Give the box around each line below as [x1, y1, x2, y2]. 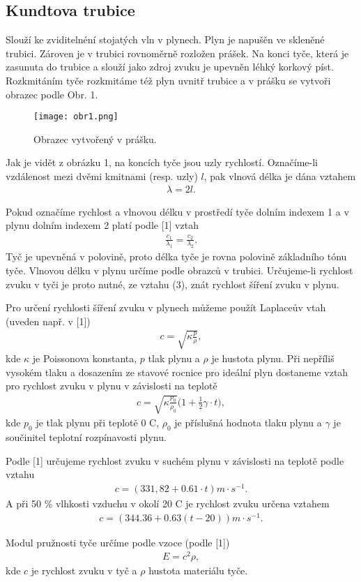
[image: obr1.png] [33, 112, 118, 122]
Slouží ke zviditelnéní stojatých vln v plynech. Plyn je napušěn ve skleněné [6, 32, 325, 47]
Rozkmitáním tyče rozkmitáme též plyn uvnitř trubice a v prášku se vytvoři [6, 73, 331, 87]
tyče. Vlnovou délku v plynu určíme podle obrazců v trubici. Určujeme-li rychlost [6, 262, 353, 277]
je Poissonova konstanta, [32, 350, 137, 365]
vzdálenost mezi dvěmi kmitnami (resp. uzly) [6, 169, 198, 184]
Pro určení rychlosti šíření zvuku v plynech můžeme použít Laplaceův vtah [6, 300, 326, 315]
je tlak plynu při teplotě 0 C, [36, 415, 160, 430]
